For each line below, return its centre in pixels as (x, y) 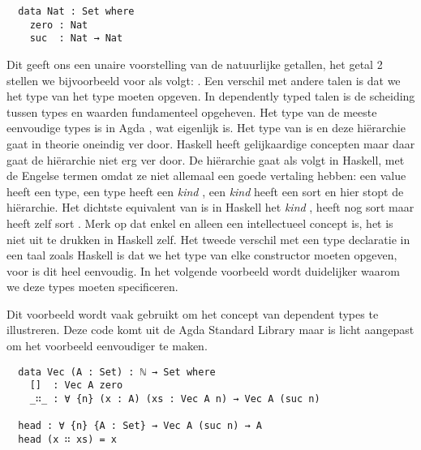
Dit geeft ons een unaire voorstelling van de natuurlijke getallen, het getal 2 (195, 64)
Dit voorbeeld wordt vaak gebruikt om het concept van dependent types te (193, 313)
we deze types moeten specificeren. (92, 287)
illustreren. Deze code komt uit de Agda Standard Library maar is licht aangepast (210, 330)
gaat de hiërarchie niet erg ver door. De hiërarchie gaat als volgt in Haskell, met (206, 159)
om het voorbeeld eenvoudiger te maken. (107, 346)
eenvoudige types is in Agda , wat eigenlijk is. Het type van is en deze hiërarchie (206, 128)
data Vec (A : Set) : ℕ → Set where (117, 372)
